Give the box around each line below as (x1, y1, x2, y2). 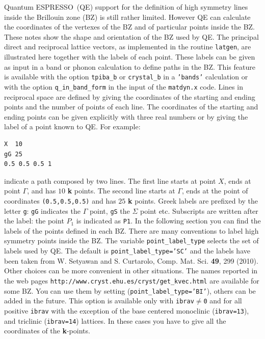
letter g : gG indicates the (4, 205, 81, 216)
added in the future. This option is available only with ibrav (4, 295, 194, 306)
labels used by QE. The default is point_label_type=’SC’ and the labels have (4, 245, 250, 256)
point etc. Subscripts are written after (140, 205, 258, 216)
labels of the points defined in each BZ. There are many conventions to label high (4, 225, 259, 236)
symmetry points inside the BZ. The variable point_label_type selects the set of (4, 235, 259, 246)
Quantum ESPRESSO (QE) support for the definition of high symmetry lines (4, 2, 248, 12)
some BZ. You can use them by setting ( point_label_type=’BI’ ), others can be (4, 285, 256, 296)
